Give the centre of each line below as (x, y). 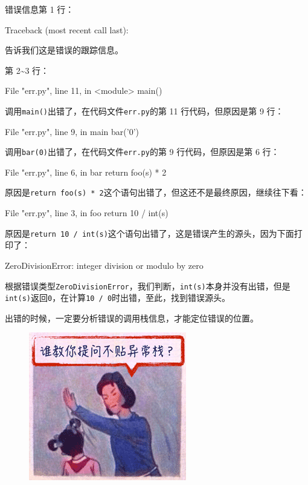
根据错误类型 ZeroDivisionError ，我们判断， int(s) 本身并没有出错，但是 (148, 285)
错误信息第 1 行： (40, 9)
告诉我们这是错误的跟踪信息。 (64, 50)
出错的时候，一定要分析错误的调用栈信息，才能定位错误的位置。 (132, 318)
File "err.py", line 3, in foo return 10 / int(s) (87, 213)
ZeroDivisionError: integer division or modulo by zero (104, 265)
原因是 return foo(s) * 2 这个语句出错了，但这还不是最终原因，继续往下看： (156, 192)
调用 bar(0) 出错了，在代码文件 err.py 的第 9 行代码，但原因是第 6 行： (142, 152)
